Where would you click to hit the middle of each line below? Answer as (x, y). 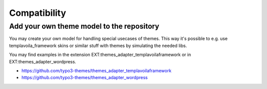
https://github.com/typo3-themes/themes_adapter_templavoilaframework (96, 70)
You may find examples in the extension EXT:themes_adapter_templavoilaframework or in (100, 55)
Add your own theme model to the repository (84, 26)
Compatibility (38, 13)
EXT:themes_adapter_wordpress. (43, 61)
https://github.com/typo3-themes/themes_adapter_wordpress (85, 78)
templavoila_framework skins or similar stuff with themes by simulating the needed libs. (98, 45)
